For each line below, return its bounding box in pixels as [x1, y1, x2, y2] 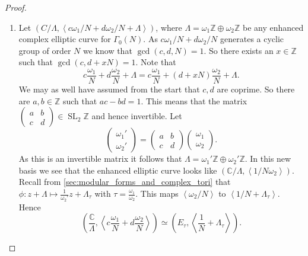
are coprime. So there [217, 83, 295, 95]
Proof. [5, 1, 27, 13]
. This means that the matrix [141, 94, 247, 107]
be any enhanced [243, 21, 304, 33]
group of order [18, 44, 71, 56]
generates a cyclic [220, 33, 284, 45]
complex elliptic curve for [18, 33, 111, 45]
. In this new [245, 152, 291, 165]
